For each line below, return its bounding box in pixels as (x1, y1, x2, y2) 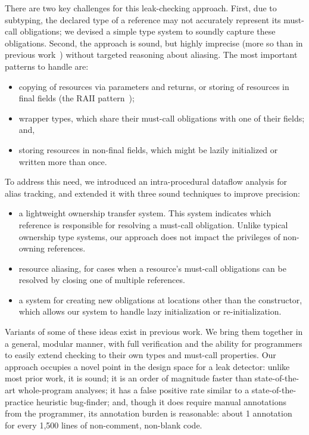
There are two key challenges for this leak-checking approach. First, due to (5, 2, 277, 14)
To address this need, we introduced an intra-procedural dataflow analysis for (5, 175, 287, 188)
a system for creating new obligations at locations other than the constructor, (18, 293, 302, 306)
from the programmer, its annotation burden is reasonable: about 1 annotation (5, 407, 292, 420)
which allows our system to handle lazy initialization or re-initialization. (18, 305, 282, 318)
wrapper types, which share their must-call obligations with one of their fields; (18, 111, 305, 124)
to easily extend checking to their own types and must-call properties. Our (5, 349, 276, 361)
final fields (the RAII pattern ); (18, 92, 135, 104)
